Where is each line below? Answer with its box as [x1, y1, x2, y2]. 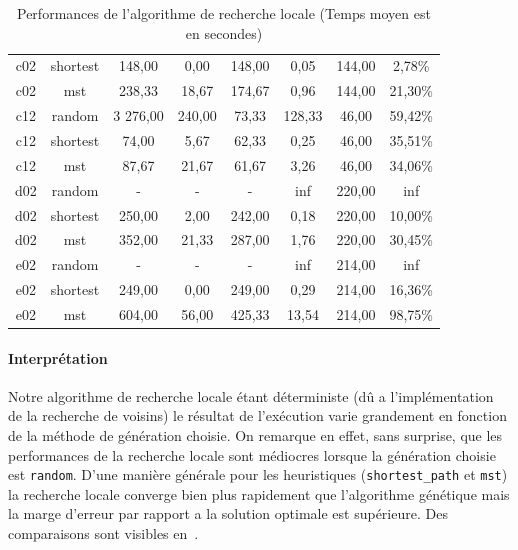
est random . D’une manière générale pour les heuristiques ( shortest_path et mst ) [8, 464, 508, 485]
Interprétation [8, 347, 108, 368]
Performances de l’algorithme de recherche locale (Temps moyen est [17, 3, 431, 23]
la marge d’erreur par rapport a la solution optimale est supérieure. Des [8, 503, 448, 524]
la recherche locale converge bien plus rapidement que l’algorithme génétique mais [8, 483, 510, 504]
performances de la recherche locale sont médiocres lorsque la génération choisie [8, 444, 496, 465]
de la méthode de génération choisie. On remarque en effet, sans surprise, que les [8, 424, 503, 445]
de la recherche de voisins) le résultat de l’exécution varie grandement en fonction [8, 405, 507, 426]
